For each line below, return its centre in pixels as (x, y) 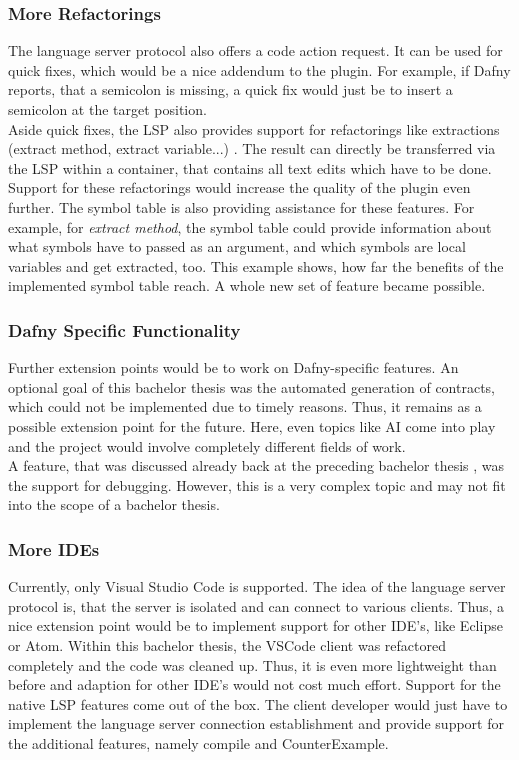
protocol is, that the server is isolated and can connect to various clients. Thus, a (256, 605)
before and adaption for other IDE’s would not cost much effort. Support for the (254, 684)
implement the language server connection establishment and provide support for (256, 723)
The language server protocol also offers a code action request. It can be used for (255, 50)
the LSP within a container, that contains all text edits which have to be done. (250, 167)
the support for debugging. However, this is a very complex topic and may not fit (257, 484)
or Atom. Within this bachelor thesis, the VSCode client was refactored (227, 644)
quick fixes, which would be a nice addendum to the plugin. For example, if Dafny (259, 69)
